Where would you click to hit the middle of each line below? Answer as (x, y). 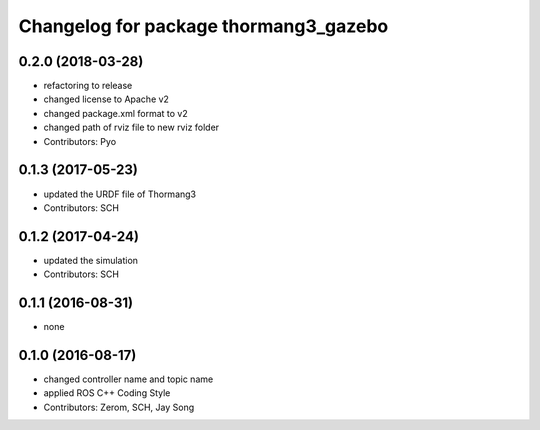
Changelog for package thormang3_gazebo (203, 26)
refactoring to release (88, 86)
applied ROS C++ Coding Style (107, 393)
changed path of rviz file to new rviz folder (131, 127)
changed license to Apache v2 (106, 99)
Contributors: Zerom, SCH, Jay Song (119, 407)
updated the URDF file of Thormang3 (120, 194)
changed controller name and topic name (128, 379)
